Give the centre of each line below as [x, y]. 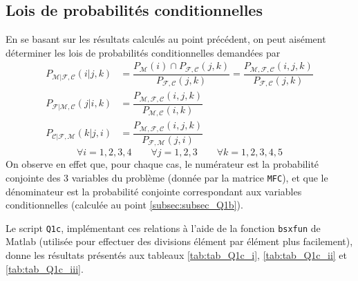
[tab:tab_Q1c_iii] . [45, 268]
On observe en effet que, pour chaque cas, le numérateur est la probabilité [162, 164]
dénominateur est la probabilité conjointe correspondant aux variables [154, 191]
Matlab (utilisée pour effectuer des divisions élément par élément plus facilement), [179, 241]
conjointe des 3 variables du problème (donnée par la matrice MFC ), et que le [167, 177]
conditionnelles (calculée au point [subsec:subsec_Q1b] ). [124, 205]
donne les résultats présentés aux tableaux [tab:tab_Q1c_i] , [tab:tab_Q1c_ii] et [177, 254]
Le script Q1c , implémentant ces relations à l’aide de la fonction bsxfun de [163, 227]
